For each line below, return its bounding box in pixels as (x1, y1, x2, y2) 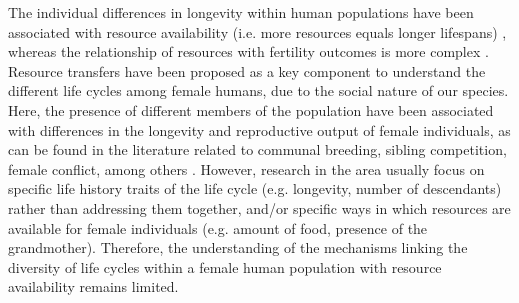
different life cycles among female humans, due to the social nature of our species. (8, 80, 509, 101)
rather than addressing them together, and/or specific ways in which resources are (8, 197, 511, 218)
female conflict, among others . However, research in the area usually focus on (8, 158, 485, 179)
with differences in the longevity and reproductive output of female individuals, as (8, 119, 511, 140)
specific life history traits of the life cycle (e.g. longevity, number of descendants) (8, 178, 502, 199)
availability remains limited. (8, 276, 179, 297)
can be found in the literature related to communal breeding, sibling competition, (8, 139, 507, 160)
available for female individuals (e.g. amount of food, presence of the (8, 217, 428, 238)
